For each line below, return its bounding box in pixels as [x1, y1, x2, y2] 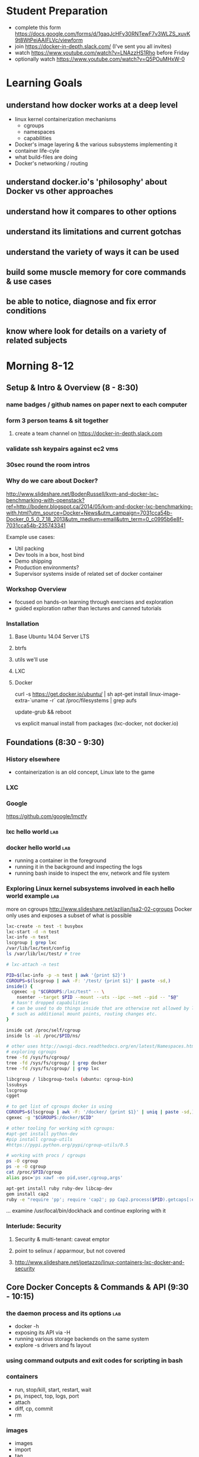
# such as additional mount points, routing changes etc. [11, 1011, 158, 1017]
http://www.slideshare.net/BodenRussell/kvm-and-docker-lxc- [6, 490, 159, 497]
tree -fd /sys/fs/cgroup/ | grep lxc [6, 1065, 99, 1071]
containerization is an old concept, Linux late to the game [14, 768, 155, 775]
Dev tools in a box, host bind [14, 551, 85, 558]
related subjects [6, 335, 68, 345]
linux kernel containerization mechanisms [14, 115, 117, 122]
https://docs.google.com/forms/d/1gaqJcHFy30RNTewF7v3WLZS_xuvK [14, 30, 191, 37]
